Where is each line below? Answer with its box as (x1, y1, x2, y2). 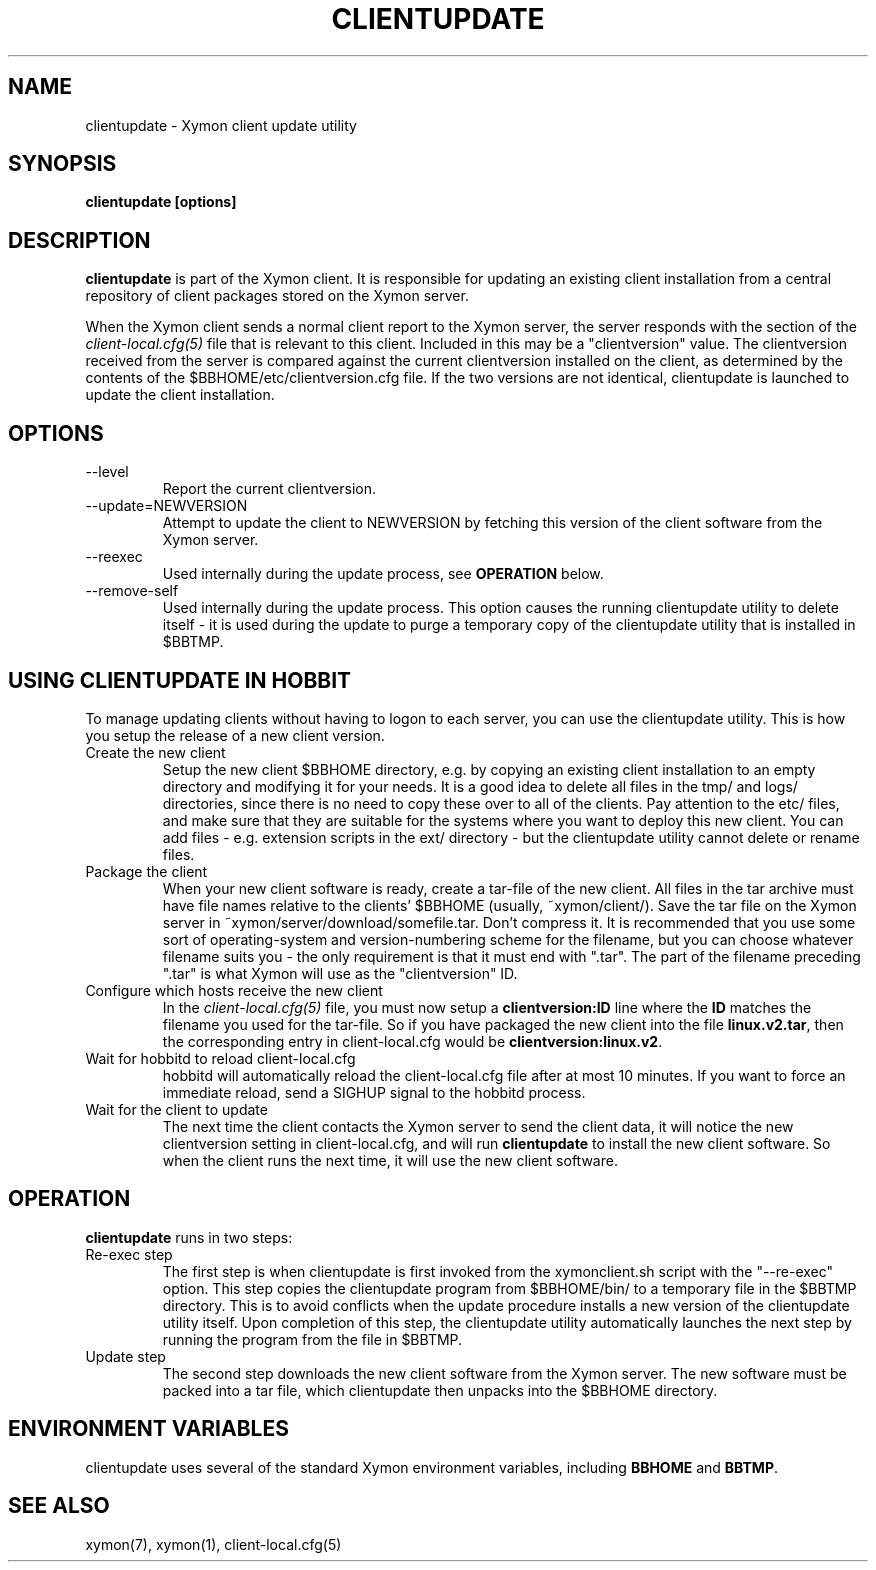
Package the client (85, 862, 208, 880)
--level (85, 463, 129, 481)
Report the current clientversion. (162, 480, 377, 498)
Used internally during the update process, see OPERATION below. (162, 565, 604, 583)
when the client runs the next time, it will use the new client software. (162, 1151, 618, 1169)
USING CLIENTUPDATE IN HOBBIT (8, 667, 352, 693)
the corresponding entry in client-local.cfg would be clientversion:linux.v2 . (162, 1032, 663, 1050)
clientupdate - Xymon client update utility (85, 116, 357, 134)
